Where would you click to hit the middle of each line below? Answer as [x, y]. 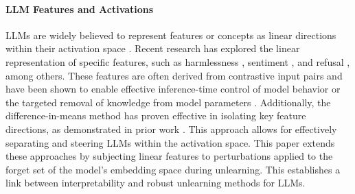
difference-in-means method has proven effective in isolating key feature [156, 116]
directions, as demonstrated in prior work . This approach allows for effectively [171, 129]
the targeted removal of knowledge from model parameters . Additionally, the [168, 102]
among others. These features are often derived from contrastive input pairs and [174, 75]
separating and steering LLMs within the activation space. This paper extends [170, 142]
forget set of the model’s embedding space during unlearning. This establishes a [173, 169]
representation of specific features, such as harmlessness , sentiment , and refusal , [178, 61]
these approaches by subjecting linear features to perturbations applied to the [169, 156]
